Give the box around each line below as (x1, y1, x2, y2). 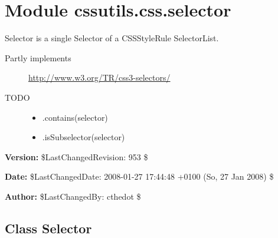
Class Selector (5, 219, 92, 237)
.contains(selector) (42, 111, 108, 123)
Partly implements (5, 51, 71, 64)
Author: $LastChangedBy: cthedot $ (5, 190, 141, 202)
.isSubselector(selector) (42, 131, 125, 143)
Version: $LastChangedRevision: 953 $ (5, 150, 148, 163)
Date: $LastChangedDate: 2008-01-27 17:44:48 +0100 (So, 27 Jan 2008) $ (5, 170, 274, 183)
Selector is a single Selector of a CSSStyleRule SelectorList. (5, 32, 219, 44)
